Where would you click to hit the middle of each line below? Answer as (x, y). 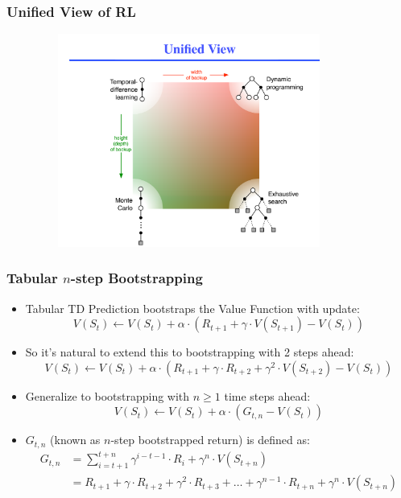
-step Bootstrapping (136, 278)
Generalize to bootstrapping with (107, 395)
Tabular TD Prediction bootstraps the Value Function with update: (192, 308)
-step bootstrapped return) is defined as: (210, 440)
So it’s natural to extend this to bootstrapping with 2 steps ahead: (190, 352)
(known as (75, 440)
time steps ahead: (267, 395)
